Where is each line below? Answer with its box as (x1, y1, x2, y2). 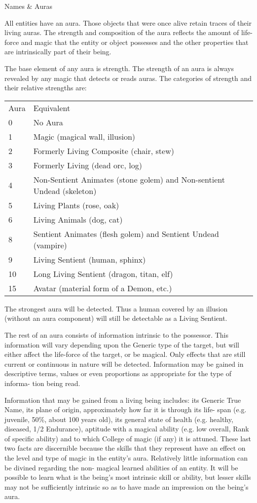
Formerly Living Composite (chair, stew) (33, 145, 174, 156)
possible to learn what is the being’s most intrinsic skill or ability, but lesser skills (4, 472, 251, 482)
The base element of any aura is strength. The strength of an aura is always (4, 63, 234, 73)
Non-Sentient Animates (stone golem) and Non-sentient (33, 173, 225, 185)
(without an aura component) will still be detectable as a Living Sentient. (4, 313, 227, 323)
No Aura (33, 116, 63, 128)
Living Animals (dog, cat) (33, 213, 123, 225)
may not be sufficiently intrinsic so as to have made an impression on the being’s (4, 481, 249, 492)
